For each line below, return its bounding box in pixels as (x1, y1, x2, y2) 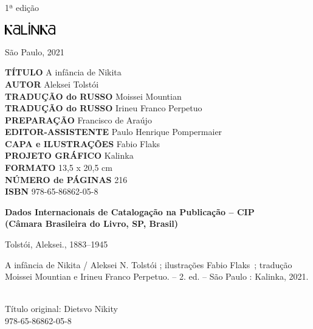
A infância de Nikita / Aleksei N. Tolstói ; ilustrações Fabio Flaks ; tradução (5, 258, 292, 271)
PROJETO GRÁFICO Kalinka (5, 149, 134, 162)
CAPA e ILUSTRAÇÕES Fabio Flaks (5, 137, 160, 150)
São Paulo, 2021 (5, 45, 64, 58)
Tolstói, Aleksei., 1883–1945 (5, 238, 108, 251)
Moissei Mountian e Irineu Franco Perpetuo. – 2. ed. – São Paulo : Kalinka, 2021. (5, 270, 309, 283)
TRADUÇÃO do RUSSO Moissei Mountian (5, 89, 182, 102)
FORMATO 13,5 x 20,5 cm (5, 161, 112, 174)
